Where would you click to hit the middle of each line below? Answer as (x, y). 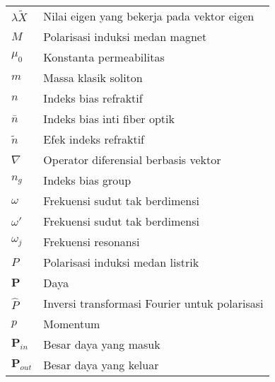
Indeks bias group (87, 180)
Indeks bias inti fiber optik (109, 118)
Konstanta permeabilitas (104, 57)
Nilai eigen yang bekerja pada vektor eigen (149, 16)
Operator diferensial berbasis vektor (132, 160)
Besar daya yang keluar (101, 365)
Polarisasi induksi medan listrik (121, 262)
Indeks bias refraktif (93, 98)
